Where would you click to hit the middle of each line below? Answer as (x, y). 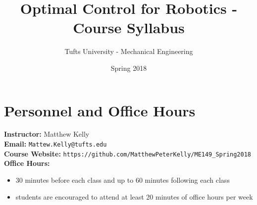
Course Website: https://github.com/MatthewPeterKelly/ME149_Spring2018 (128, 153)
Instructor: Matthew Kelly (47, 134)
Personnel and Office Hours (100, 110)
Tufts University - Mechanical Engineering (129, 51)
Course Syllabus (129, 27)
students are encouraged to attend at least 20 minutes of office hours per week (134, 196)
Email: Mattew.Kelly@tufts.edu (55, 144)
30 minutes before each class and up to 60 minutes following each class (123, 179)
